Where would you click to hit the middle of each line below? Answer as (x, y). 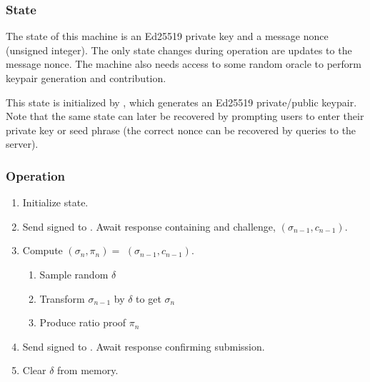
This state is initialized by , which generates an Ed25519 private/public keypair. (181, 102)
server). (22, 144)
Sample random (74, 274)
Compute (42, 250)
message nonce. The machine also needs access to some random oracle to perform (184, 64)
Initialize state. (55, 202)
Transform (62, 298)
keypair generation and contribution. (86, 78)
